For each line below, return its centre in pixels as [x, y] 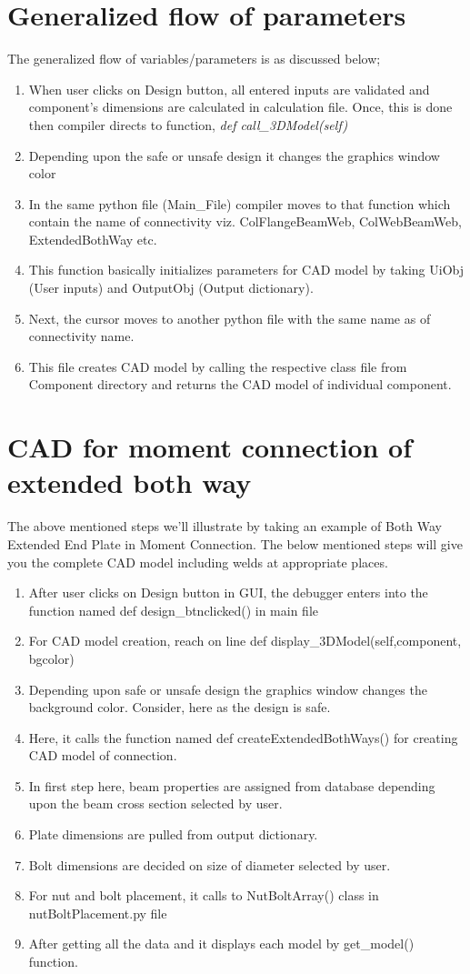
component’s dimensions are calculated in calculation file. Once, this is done [240, 107]
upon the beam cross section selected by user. [155, 803]
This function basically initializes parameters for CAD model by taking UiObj [246, 270]
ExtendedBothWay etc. [93, 239]
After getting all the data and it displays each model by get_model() [221, 944]
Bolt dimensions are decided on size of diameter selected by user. [210, 864]
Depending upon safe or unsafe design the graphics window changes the [228, 689]
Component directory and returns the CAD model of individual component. [240, 384]
